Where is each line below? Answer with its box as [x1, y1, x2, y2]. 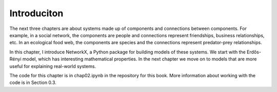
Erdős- [246, 49, 262, 55]
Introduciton [9, 8, 64, 19]
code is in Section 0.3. [9, 79, 56, 86]
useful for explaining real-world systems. [9, 63, 96, 69]
